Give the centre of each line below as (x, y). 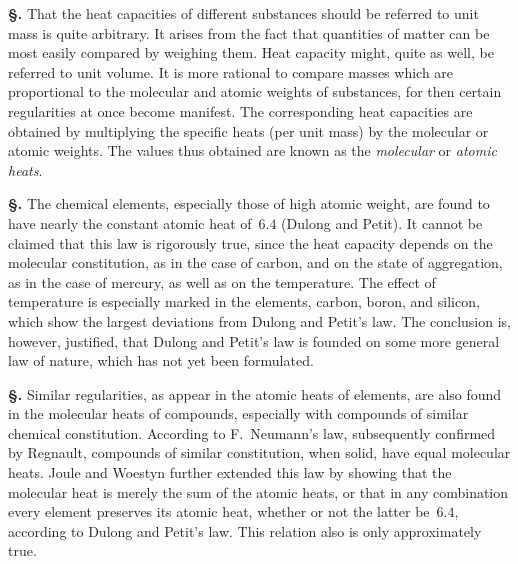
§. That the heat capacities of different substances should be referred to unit (243, 13)
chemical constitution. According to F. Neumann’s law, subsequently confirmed (252, 432)
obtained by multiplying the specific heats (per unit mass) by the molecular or (248, 130)
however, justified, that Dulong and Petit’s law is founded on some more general (254, 340)
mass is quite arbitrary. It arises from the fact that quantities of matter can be (249, 32)
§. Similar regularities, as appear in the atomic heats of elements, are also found (255, 393)
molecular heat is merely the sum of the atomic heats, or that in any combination (258, 491)
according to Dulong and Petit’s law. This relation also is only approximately (245, 530)
